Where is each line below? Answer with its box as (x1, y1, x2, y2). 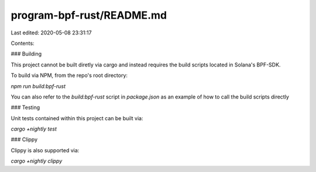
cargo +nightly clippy (11, 157, 63, 164)
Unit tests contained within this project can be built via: (11, 114, 143, 122)
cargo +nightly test (11, 125, 57, 132)
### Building (11, 50, 42, 58)
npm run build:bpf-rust (11, 82, 66, 90)
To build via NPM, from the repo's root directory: (11, 72, 128, 79)
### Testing (11, 104, 40, 111)
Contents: (11, 40, 35, 47)
